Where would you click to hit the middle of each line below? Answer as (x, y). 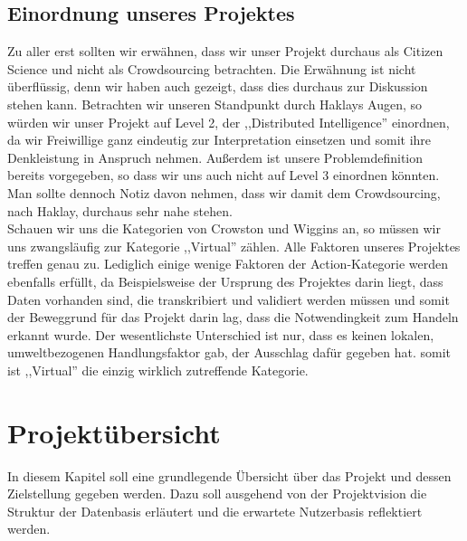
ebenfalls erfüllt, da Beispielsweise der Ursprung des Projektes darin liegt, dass (225, 281)
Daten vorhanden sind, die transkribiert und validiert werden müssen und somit (229, 299)
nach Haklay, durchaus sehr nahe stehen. (120, 210)
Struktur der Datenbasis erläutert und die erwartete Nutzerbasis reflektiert (215, 511)
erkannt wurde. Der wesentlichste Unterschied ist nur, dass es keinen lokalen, (221, 334)
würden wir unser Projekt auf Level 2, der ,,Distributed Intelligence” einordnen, (229, 122)
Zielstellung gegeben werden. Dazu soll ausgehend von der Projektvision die (217, 494)
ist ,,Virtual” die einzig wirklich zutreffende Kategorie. (158, 370)
